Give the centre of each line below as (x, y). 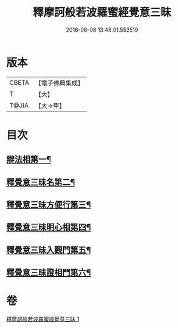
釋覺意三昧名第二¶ (41, 182)
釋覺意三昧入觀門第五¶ (49, 250)
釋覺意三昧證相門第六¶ (49, 273)
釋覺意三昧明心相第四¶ (49, 227)
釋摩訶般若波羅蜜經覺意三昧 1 (43, 319)
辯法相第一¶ (29, 159)
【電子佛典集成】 (59, 83)
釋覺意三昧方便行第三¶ (49, 205)
